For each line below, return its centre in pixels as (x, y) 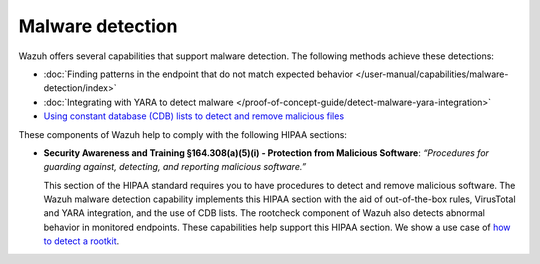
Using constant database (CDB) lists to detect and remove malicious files (194, 116)
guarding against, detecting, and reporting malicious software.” (175, 167)
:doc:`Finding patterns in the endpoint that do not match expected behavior (198, 74)
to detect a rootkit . (81, 241)
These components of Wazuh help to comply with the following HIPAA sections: (182, 134)
